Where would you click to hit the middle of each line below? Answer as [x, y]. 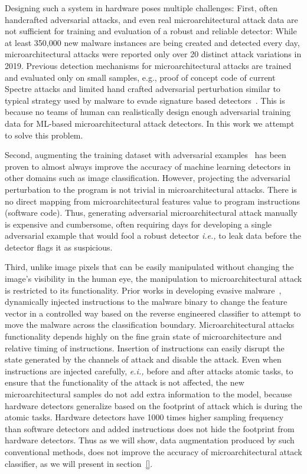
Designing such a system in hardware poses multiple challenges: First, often [141, 8]
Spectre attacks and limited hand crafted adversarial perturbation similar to [143, 89]
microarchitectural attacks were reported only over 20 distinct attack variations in [153, 54]
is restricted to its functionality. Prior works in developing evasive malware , [143, 290]
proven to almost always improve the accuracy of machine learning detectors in [148, 166]
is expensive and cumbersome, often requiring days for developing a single [138, 224]
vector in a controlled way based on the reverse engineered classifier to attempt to [153, 313]
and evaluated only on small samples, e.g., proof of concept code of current [140, 77]
